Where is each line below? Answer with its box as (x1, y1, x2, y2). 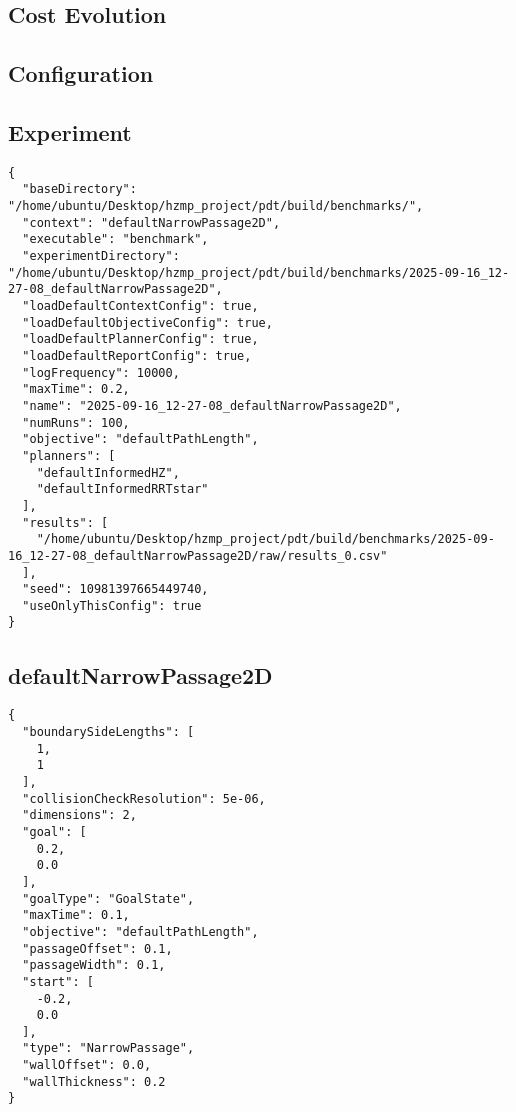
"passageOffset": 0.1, (22, 941, 173, 956)
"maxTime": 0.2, (22, 382, 130, 397)
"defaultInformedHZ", (36, 465, 180, 480)
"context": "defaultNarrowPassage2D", (22, 215, 281, 230)
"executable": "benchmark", (22, 232, 209, 247)
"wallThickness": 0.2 (22, 1074, 166, 1089)
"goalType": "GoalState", (22, 891, 195, 906)
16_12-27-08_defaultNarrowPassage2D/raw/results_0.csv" (8, 548, 388, 563)
